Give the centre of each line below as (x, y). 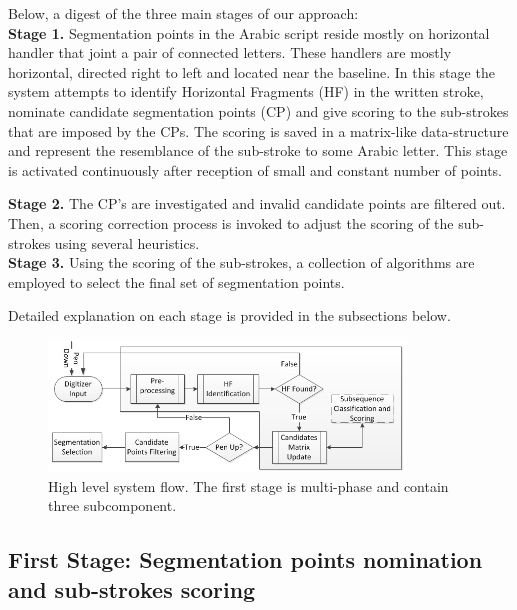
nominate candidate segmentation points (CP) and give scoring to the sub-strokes (258, 110)
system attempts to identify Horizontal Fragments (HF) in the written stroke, (246, 91)
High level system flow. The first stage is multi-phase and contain (248, 485)
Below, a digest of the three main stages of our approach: (183, 13)
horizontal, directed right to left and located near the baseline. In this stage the (251, 71)
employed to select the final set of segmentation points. (176, 281)
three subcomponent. (112, 505)
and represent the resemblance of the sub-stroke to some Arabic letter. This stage (258, 150)
